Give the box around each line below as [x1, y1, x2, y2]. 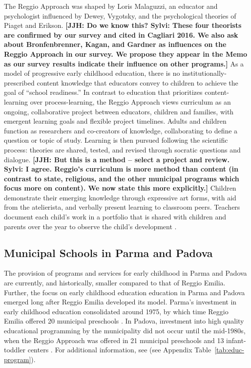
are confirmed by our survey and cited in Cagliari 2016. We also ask [4, 29, 238, 40]
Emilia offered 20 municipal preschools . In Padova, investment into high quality [4, 316, 244, 326]
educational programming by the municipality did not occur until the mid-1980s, [4, 325, 246, 336]
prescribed [4, 77, 35, 87]
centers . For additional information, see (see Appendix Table [27, 345, 211, 355]
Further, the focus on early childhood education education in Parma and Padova [4, 287, 245, 297]
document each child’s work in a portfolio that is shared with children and [4, 212, 227, 222]
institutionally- [182, 68, 227, 78]
